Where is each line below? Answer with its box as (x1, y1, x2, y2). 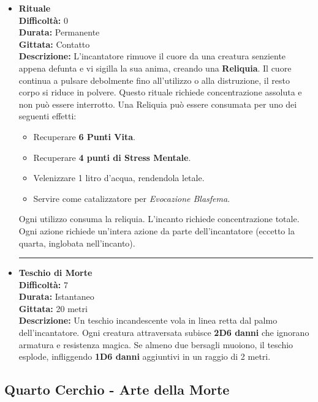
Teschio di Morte (18, 266, 93, 279)
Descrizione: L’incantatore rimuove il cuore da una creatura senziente (18, 50, 286, 62)
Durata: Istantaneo (18, 290, 94, 303)
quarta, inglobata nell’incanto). (18, 236, 135, 249)
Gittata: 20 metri (18, 302, 88, 315)
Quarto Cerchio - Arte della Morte (4, 380, 230, 399)
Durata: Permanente (18, 26, 100, 39)
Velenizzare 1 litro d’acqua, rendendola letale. (33, 171, 205, 184)
